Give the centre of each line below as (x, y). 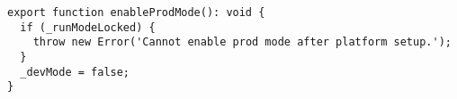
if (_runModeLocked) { (88, 27)
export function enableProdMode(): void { (136, 12)
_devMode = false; (75, 72)
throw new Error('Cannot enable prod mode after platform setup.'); (242, 42)
